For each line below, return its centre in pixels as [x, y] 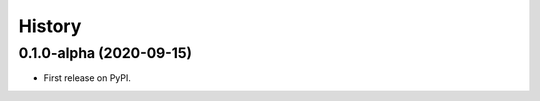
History [50, 26]
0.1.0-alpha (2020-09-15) [105, 53]
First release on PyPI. [87, 78]
